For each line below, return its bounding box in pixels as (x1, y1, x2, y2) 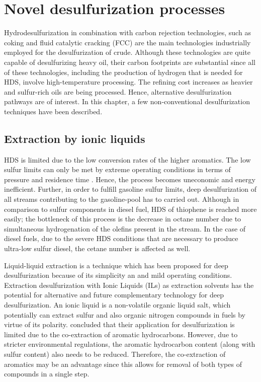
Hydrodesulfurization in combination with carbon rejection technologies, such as (4, 27, 251, 38)
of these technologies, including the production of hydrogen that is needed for (4, 66, 243, 77)
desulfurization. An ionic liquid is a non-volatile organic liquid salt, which (4, 299, 231, 310)
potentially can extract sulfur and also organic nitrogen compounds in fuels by (4, 309, 246, 320)
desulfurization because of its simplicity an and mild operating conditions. (4, 270, 232, 280)
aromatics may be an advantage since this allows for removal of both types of (4, 358, 242, 369)
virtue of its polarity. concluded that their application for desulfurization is (4, 319, 235, 330)
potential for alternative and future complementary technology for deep (4, 289, 224, 300)
